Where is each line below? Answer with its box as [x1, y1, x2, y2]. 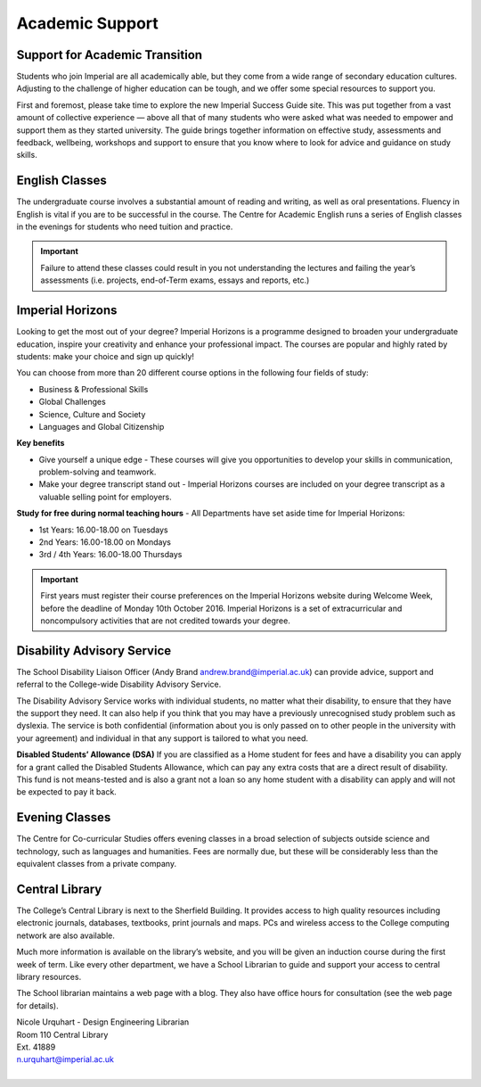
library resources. [16, 971, 82, 982]
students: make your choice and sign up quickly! [16, 350, 195, 361]
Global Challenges [38, 397, 106, 408]
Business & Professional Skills [38, 383, 149, 394]
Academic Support [16, 13, 159, 33]
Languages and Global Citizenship [38, 421, 165, 432]
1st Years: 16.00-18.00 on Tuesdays [38, 524, 168, 535]
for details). [16, 1000, 59, 1011]
